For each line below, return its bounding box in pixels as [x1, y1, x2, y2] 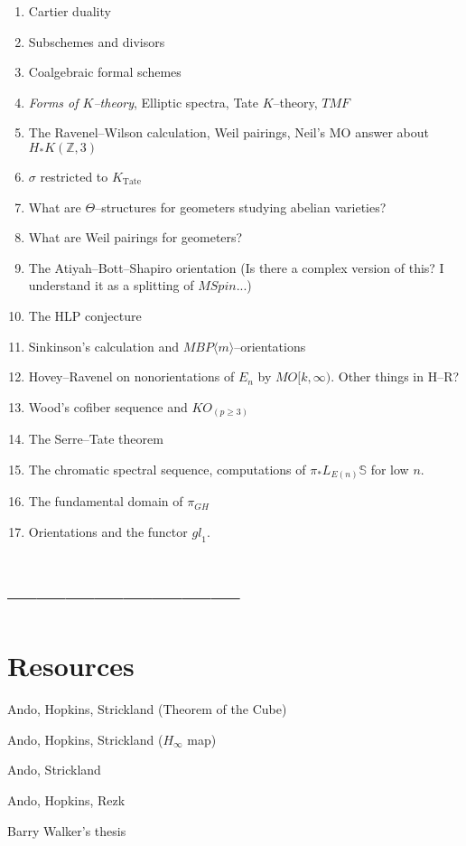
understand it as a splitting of [28, 276, 194, 295]
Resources [7, 647, 135, 684]
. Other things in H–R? [331, 367, 460, 386]
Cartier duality [28, 2, 111, 20]
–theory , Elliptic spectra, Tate [93, 92, 259, 111]
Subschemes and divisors [28, 32, 165, 51]
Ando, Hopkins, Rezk [7, 791, 126, 810]
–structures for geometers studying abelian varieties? [95, 197, 387, 216]
